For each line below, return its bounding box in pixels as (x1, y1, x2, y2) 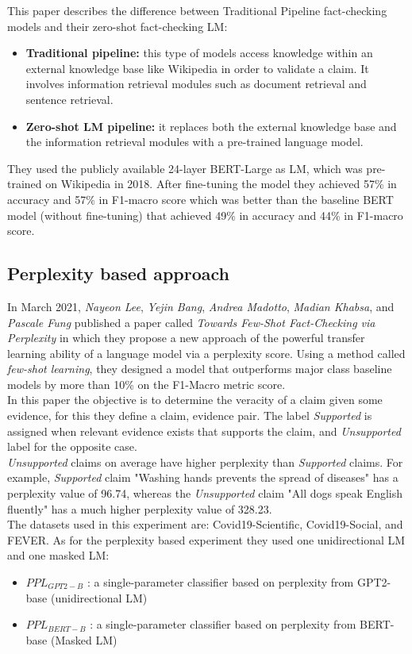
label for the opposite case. (7, 438, 137, 455)
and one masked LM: (7, 547, 110, 564)
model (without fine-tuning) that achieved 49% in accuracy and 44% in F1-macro (7, 206, 403, 223)
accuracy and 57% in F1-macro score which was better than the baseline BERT (7, 190, 394, 207)
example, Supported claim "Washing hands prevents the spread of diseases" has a (7, 469, 399, 486)
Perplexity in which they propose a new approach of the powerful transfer (7, 329, 365, 346)
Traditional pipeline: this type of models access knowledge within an (25, 44, 373, 61)
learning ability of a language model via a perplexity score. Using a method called (7, 344, 406, 361)
